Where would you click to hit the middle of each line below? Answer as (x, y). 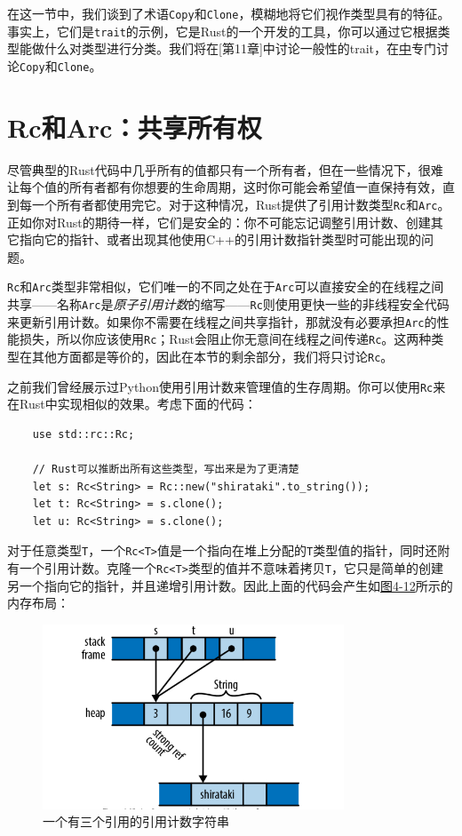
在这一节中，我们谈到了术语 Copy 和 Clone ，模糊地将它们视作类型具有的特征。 (229, 13)
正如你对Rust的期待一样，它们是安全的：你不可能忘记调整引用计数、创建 (219, 222)
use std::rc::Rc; (84, 434)
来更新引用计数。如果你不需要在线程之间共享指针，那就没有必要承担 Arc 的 (222, 321)
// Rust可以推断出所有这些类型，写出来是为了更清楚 (166, 470)
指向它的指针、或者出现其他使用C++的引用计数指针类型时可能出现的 (220, 239)
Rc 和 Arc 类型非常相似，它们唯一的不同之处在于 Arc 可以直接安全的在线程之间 (226, 287)
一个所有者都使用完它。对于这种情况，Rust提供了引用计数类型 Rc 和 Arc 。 (241, 204)
